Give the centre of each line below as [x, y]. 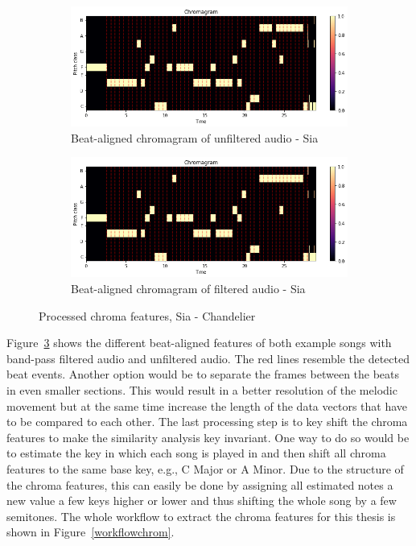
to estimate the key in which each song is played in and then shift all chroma [196, 453]
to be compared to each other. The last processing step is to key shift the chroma [207, 422]
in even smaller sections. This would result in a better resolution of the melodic [202, 389]
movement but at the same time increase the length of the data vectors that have [207, 405]
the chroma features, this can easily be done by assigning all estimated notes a [200, 484]
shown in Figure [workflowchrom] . [91, 532]
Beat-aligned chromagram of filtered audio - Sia [188, 288]
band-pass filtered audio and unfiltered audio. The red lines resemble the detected [208, 358]
